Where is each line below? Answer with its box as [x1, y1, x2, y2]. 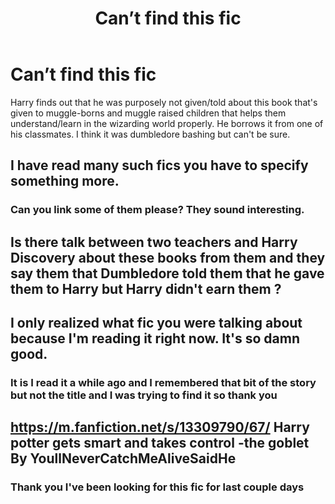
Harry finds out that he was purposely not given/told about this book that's [10, 96, 318, 108]
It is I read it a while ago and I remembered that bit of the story [10, 375, 317, 389]
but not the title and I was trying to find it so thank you [10, 388, 278, 402]
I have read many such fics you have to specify [10, 157, 309, 174]
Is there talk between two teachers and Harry [10, 233, 298, 251]
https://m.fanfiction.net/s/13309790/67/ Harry [10, 419, 310, 436]
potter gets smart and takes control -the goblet [10, 435, 310, 452]
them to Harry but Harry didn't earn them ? [10, 280, 282, 297]
